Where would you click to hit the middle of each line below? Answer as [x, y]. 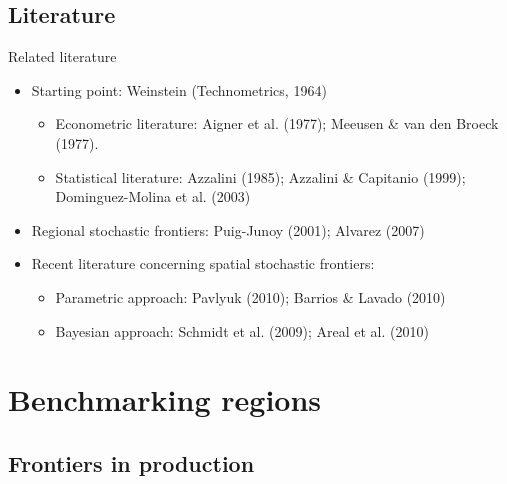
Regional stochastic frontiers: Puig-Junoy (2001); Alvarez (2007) [228, 229]
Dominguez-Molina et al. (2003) [153, 196]
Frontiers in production [131, 462]
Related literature [62, 56]
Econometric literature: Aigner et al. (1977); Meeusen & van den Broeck [277, 123]
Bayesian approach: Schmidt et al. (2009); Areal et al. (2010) [242, 330]
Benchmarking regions [165, 399]
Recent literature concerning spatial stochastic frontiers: [203, 263]
